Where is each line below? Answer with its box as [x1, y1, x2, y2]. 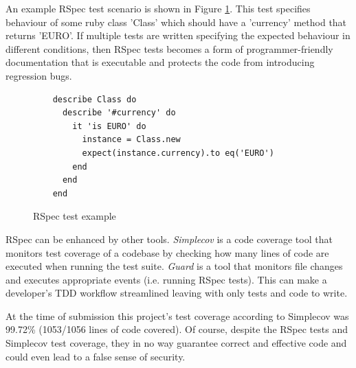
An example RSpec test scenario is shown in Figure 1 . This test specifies [5, 1, 311, 15]
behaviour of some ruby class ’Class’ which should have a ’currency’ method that [5, 14, 347, 29]
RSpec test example [33, 209, 116, 223]
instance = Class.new [82, 135, 181, 145]
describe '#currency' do [62, 108, 176, 118]
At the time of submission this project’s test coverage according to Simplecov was [5, 308, 349, 323]
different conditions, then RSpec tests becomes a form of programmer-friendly [5, 41, 333, 56]
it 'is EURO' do [72, 121, 146, 131]
